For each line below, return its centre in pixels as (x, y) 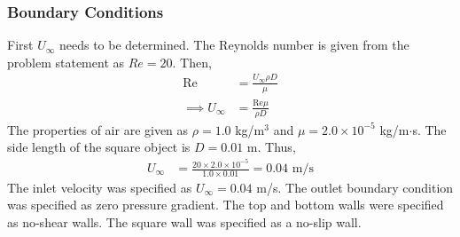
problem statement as (66, 62)
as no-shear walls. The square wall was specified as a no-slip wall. (184, 222)
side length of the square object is (99, 147)
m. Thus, (271, 147)
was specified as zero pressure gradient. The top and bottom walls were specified (226, 205)
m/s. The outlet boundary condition (355, 187)
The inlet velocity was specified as (100, 187)
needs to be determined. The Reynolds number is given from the (234, 45)
